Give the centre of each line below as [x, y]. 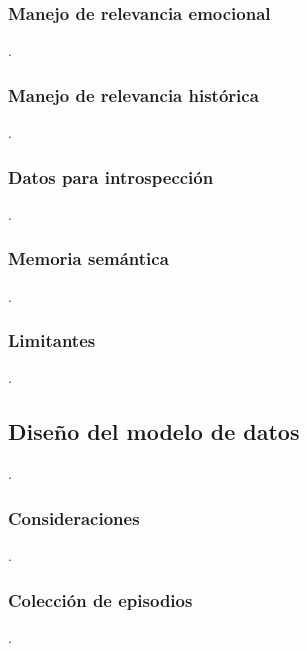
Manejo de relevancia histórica [133, 94]
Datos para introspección [111, 176]
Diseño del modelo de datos [154, 431]
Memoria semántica [88, 258]
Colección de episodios [100, 599]
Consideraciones [74, 517]
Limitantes [52, 340]
